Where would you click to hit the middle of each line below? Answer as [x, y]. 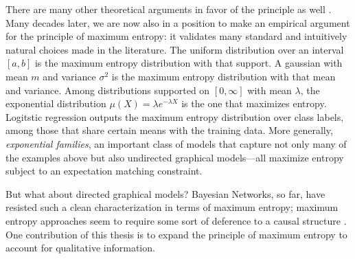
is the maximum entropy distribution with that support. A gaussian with [188, 63]
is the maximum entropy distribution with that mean [224, 76]
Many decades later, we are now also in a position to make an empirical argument [178, 22]
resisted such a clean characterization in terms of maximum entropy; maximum [172, 207]
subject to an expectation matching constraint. [104, 171]
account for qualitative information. [80, 248]
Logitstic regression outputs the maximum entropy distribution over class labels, [175, 116]
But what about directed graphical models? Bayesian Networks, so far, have [165, 193]
